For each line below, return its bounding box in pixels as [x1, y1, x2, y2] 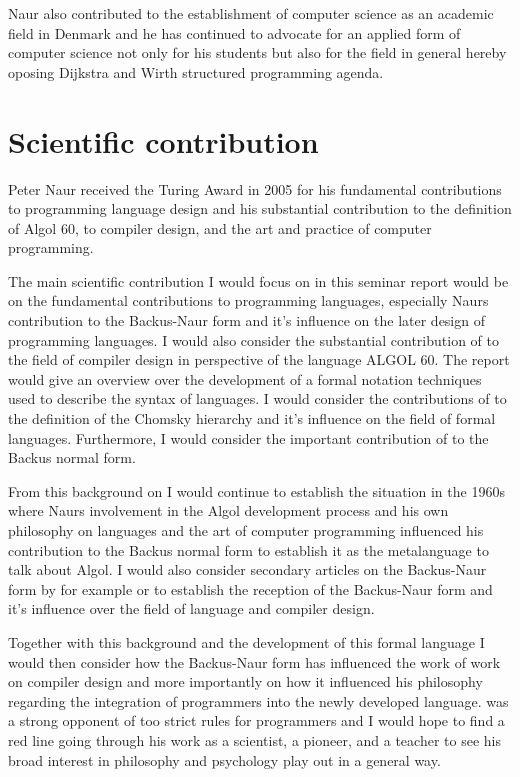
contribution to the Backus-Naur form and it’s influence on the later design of [8, 310, 485, 331]
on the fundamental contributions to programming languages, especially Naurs [8, 290, 489, 311]
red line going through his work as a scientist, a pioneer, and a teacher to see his [8, 729, 501, 750]
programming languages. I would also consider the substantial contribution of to [8, 329, 499, 350]
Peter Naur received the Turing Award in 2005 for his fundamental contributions [8, 178, 502, 199]
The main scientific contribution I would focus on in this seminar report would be [8, 270, 509, 291]
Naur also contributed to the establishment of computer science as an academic [8, 3, 494, 23]
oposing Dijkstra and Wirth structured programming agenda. [8, 61, 384, 82]
